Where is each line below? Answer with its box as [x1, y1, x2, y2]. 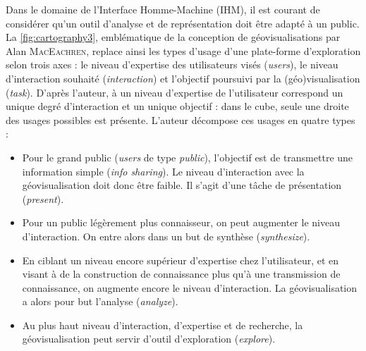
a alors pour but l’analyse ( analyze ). [22, 294, 178, 309]
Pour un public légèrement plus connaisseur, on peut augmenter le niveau [22, 215, 340, 230]
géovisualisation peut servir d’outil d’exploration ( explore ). [22, 331, 276, 346]
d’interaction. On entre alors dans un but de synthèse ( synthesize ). [22, 228, 310, 243]
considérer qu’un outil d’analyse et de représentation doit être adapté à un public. [6, 16, 360, 30]
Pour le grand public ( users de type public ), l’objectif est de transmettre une [22, 149, 353, 164]
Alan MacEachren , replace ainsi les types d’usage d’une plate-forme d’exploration [6, 43, 361, 58]
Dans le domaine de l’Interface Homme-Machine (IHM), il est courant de [6, 2, 320, 16]
